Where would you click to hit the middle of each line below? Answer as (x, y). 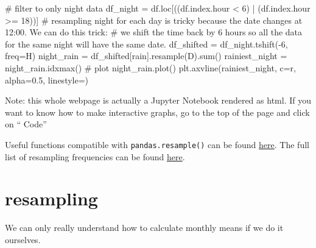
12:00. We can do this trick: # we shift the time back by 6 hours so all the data (154, 32)
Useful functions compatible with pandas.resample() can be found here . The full (157, 144)
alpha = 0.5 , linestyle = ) (47, 80)
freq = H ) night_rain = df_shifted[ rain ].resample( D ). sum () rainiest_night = (146, 56)
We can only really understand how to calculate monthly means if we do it (144, 228)
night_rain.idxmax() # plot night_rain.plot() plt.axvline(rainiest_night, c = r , (151, 67)
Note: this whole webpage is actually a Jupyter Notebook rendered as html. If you (158, 100)
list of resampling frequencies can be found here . (95, 156)
